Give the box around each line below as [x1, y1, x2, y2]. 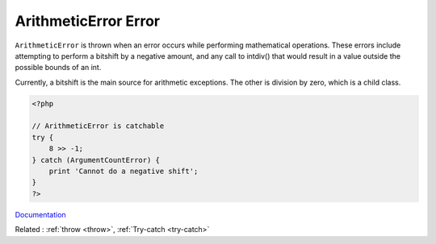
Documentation [15, 209, 66, 219]
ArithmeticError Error [15, 12, 161, 30]
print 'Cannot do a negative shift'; [48, 167, 199, 176]
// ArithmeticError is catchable [31, 122, 165, 130]
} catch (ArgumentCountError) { [31, 155, 161, 164]
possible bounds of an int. [15, 63, 102, 72]
